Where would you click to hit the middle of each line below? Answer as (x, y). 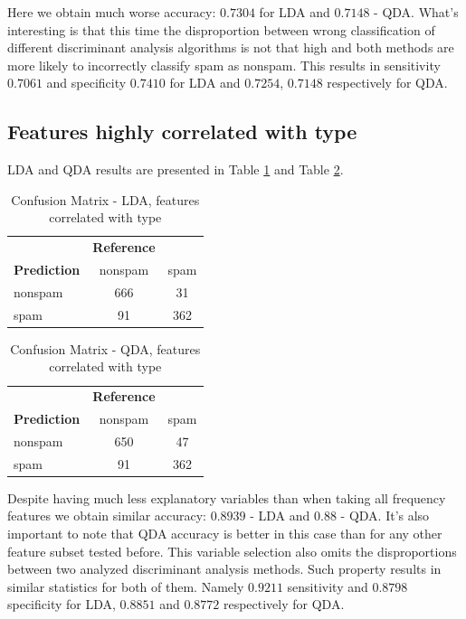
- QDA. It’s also (385, 516)
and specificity (86, 83)
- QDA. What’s (416, 12)
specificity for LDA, (62, 604)
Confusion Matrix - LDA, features (105, 199)
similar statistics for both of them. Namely (126, 586)
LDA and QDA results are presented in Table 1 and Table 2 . (176, 169)
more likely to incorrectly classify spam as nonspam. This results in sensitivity (224, 65)
